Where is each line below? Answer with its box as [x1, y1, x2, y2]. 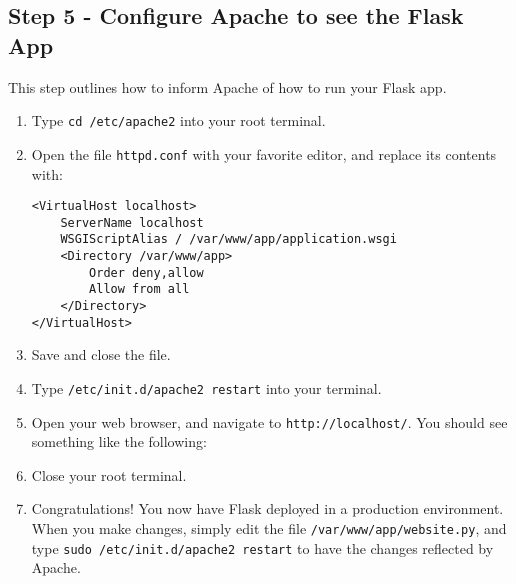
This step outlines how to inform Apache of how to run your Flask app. [8, 76, 447, 97]
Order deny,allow [89, 265, 204, 280]
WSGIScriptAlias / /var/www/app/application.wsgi [60, 232, 397, 247]
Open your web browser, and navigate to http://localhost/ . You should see [31, 411, 508, 432]
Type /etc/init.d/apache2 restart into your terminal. [31, 377, 382, 398]
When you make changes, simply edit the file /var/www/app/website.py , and [31, 518, 507, 539]
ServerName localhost [60, 215, 204, 230]
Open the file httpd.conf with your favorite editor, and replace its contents [31, 143, 497, 164]
